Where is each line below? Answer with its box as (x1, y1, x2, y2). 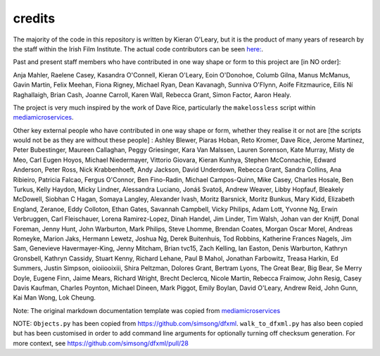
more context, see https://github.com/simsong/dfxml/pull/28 (13, 338, 189, 348)
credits (13, 11, 56, 26)
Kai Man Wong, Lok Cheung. (13, 293, 96, 302)
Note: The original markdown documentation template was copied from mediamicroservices (13, 306, 281, 314)
